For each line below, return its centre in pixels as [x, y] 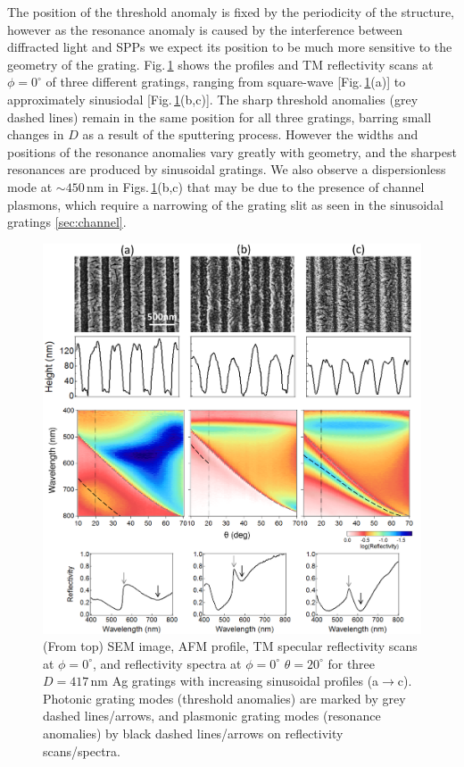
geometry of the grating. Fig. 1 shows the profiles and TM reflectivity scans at [220, 64]
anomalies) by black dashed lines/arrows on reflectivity [193, 734]
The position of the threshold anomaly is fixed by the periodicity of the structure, [231, 12]
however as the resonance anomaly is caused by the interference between [205, 29]
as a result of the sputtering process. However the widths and [250, 134]
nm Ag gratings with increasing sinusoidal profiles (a [235, 681]
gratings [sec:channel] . [67, 222]
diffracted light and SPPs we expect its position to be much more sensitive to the [230, 47]
